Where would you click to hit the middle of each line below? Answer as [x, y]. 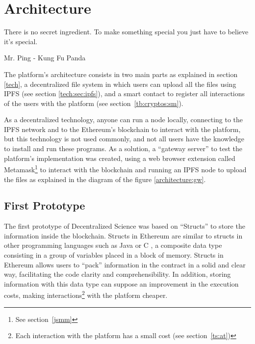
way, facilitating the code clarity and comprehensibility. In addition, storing [117, 274]
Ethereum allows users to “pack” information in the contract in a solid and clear [125, 264]
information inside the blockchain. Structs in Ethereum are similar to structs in [123, 235]
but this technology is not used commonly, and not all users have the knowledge [124, 139]
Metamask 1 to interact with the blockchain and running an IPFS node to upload [125, 169]
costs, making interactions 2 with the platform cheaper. [86, 294]
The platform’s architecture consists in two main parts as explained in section [121, 74]
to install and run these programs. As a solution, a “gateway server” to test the [123, 148]
